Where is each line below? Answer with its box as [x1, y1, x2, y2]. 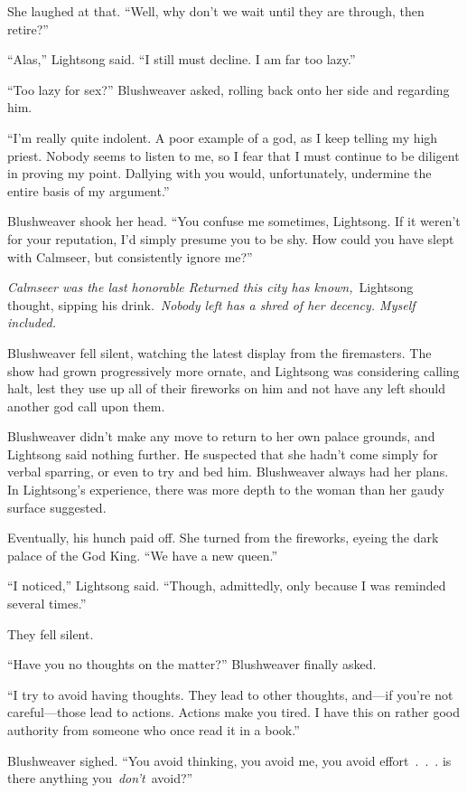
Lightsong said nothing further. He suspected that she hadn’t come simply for [7, 444, 438, 463]
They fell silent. [7, 624, 94, 643]
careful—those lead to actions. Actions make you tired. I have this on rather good [7, 703, 460, 722]
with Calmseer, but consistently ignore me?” [7, 247, 253, 266]
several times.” [7, 594, 87, 613]
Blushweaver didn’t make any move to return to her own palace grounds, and [7, 427, 435, 446]
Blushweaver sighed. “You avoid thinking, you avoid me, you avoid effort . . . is [7, 751, 452, 769]
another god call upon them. [7, 396, 165, 415]
